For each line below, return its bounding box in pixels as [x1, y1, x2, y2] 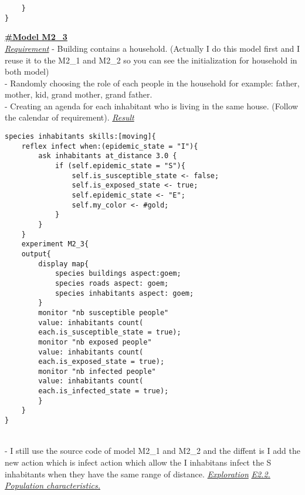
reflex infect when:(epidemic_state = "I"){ [21, 142, 198, 150]
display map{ [38, 259, 89, 268]
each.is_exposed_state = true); [38, 357, 165, 366]
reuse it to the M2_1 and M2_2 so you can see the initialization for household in [5, 53, 297, 66]
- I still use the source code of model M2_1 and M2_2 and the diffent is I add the [5, 444, 300, 457]
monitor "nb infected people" [38, 367, 156, 376]
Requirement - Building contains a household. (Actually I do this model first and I [5, 42, 300, 54]
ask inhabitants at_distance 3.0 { [38, 152, 177, 160]
